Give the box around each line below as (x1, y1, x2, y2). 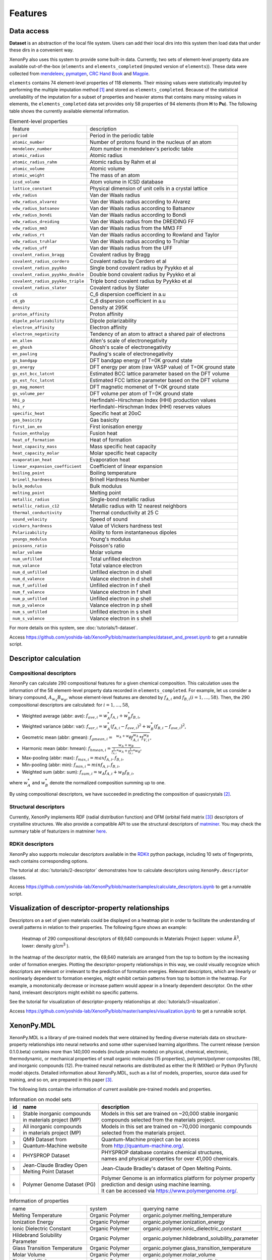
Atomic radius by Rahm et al (90, 159, 156, 166)
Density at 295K (90, 304, 128, 311)
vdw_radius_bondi (12, 212, 52, 218)
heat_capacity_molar (12, 450, 60, 456)
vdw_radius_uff (12, 245, 47, 250)
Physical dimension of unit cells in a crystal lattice (90, 185, 208, 192)
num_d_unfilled (12, 570, 47, 575)
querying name (143, 1205, 179, 1212)
